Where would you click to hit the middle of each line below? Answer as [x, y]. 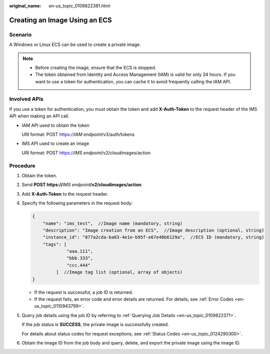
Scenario [20, 34]
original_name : [25, 6]
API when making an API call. [39, 116]
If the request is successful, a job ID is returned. [84, 292]
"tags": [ [55, 244]
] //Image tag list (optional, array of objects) [119, 272]
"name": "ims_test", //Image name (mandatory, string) [113, 223]
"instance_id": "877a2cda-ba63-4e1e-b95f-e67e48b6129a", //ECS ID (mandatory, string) [153, 237]
